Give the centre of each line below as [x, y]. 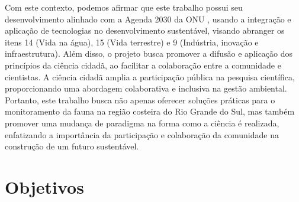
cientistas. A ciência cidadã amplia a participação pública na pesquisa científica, [150, 76]
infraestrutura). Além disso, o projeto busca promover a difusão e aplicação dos [149, 53]
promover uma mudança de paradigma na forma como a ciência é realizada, [142, 123]
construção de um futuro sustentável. [72, 146]
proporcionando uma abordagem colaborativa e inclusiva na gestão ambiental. [146, 88]
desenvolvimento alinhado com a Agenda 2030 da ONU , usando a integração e [148, 19]
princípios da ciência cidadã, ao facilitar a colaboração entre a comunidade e [143, 65]
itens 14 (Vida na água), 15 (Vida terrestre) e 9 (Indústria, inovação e [132, 42]
